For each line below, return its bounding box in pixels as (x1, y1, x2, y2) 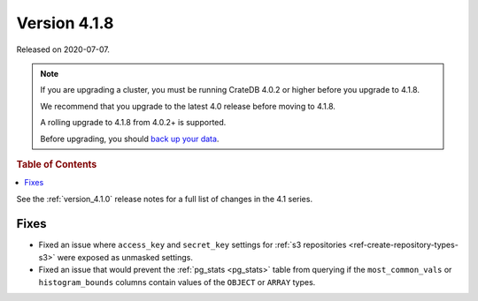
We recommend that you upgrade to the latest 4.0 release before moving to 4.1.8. (40, 101, 336, 111)
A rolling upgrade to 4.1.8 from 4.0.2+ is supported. (40, 117, 227, 128)
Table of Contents (16, 158, 97, 170)
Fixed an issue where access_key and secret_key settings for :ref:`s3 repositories (38, 239, 347, 251)
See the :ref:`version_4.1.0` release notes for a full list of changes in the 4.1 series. (16, 193, 313, 204)
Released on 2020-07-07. (16, 44, 111, 55)
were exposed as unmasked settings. (57, 252, 194, 262)
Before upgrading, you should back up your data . (40, 133, 220, 144)
